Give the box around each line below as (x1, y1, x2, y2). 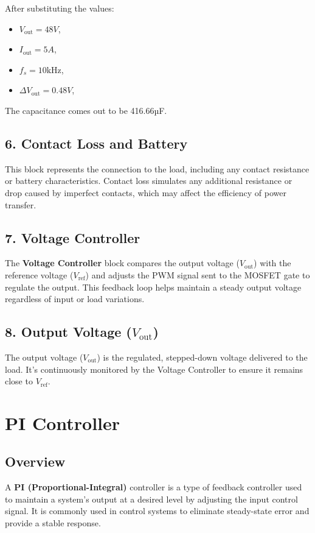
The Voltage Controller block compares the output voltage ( (5, 256, 240, 269)
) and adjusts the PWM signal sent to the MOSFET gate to (85, 268, 310, 281)
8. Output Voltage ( (5, 322, 132, 341)
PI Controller (5, 410, 120, 435)
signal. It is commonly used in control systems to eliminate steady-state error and (5, 504, 310, 517)
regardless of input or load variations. (5, 292, 145, 305)
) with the (254, 256, 291, 269)
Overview (5, 452, 66, 471)
